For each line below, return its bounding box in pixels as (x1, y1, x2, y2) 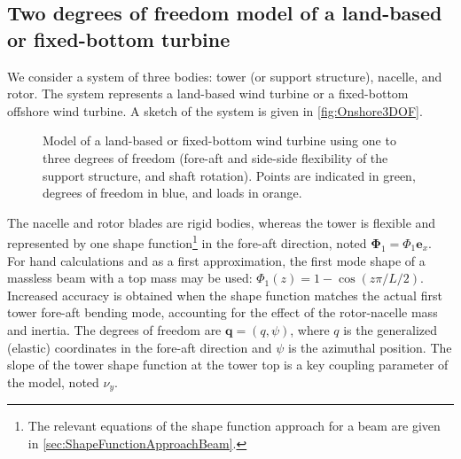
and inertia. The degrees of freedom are (7, 320, 222, 338)
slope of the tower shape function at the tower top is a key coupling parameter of (7, 355, 449, 374)
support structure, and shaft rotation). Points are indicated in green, (43, 166, 416, 184)
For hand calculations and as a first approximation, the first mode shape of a (7, 251, 426, 269)
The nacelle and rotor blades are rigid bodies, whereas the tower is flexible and (7, 213, 436, 231)
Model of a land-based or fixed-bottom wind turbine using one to (43, 131, 396, 150)
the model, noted (7, 372, 99, 391)
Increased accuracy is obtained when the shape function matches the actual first (7, 285, 442, 304)
